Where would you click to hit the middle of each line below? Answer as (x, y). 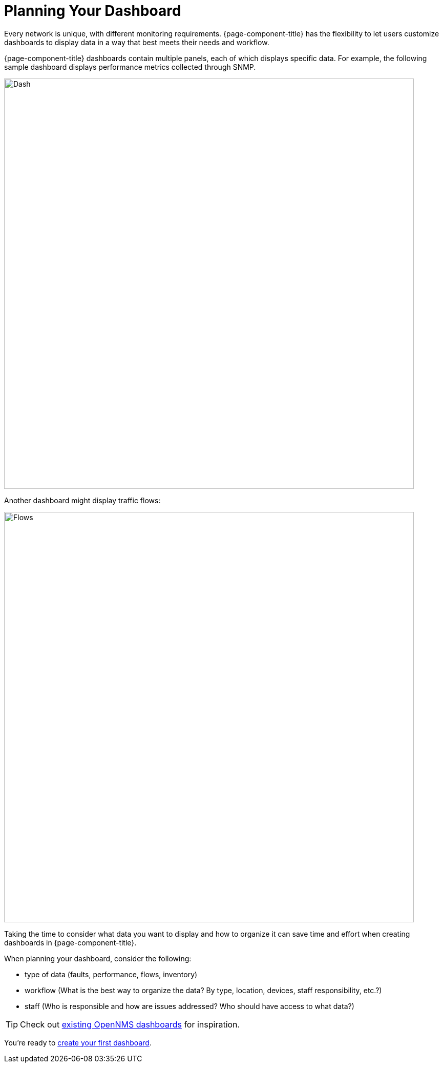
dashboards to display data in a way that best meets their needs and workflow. (137, 42)
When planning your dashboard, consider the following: (98, 958)
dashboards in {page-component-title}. (70, 942)
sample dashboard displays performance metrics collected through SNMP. (130, 67)
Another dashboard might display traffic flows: (82, 500)
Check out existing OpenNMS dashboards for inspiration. (130, 1024)
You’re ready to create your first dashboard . (78, 1042)
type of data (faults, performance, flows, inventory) (111, 974)
